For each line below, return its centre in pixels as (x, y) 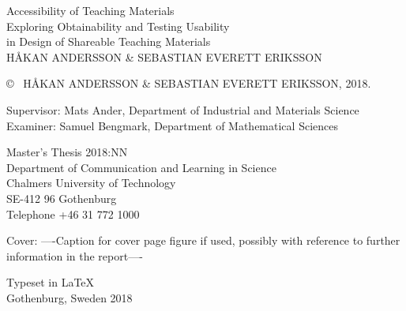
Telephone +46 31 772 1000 (73, 214)
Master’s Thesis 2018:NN (67, 152)
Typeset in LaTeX (51, 282)
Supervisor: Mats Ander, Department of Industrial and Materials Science (183, 109)
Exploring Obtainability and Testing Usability (118, 26)
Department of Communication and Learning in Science (141, 167)
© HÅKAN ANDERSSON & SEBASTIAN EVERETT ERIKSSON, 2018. (189, 83)
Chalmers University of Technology (91, 183)
